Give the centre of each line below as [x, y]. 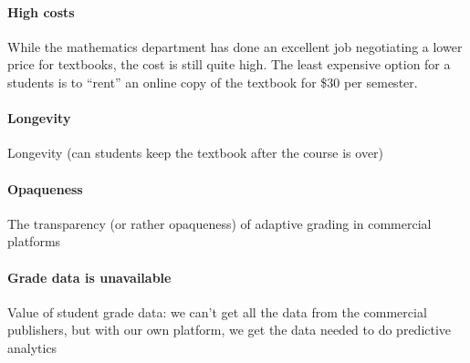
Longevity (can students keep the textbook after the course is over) [196, 153]
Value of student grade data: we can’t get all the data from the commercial [217, 311]
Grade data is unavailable [89, 277]
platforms [34, 241]
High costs [41, 11]
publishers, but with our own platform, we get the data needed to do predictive [230, 330]
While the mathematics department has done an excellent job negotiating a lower [235, 46]
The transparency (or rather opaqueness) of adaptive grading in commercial [219, 223]
